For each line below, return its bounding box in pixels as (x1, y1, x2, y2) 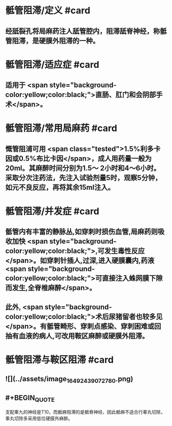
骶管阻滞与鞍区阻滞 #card (5, 354, 114, 365)
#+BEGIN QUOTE (5, 393, 55, 403)
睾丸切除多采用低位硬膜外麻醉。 (5, 415, 73, 421)
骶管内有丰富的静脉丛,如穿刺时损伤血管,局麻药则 (5, 227, 158, 236)
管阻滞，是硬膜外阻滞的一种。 (5, 36, 100, 45)
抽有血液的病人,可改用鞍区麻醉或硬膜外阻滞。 (5, 332, 149, 340)
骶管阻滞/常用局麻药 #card (5, 123, 118, 134)
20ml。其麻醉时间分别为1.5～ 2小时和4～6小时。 (5, 164, 161, 172)
